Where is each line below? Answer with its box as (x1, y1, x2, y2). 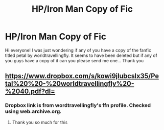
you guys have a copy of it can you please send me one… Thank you (5, 57, 144, 63)
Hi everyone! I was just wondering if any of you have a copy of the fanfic (5, 47, 152, 53)
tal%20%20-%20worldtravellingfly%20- (5, 79, 135, 88)
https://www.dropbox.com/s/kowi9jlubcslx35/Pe (5, 72, 159, 80)
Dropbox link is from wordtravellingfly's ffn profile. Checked (5, 102, 151, 109)
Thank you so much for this (12, 119, 68, 125)
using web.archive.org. (5, 108, 62, 115)
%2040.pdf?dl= (5, 87, 55, 96)
